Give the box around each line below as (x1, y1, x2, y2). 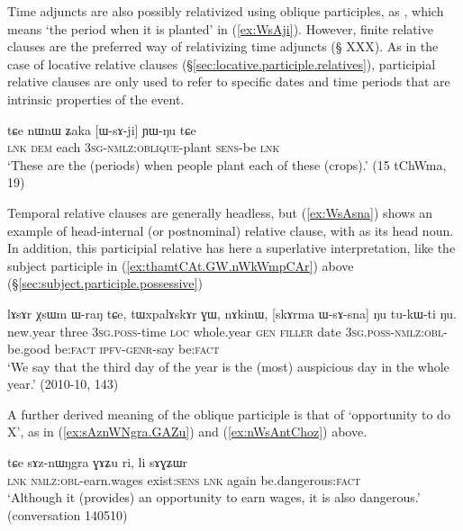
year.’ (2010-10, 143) (7, 374, 119, 393)
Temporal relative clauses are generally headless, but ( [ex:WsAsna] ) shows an (7, 202, 433, 221)
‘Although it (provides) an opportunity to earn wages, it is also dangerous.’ (7, 488, 421, 507)
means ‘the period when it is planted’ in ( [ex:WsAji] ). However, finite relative (7, 19, 433, 38)
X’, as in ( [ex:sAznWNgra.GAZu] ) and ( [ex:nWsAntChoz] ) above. (7, 422, 368, 441)
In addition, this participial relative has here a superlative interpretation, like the (7, 238, 456, 257)
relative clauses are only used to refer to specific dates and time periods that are (7, 72, 450, 91)
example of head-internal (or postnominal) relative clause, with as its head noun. (7, 220, 454, 239)
